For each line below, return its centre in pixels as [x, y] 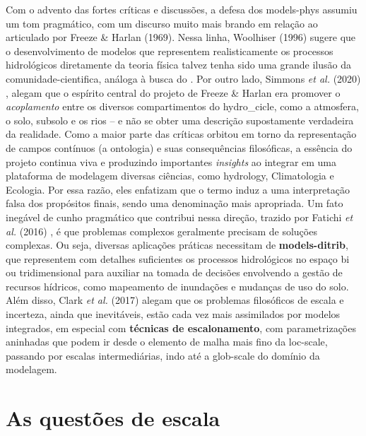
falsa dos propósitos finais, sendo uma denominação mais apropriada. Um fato [175, 203]
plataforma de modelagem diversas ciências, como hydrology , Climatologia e [170, 176]
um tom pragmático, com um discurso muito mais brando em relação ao [162, 23]
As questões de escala [113, 418]
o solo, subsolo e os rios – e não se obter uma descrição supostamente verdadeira [180, 120]
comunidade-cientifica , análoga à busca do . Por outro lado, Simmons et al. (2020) [183, 78]
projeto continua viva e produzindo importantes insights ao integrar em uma [171, 161]
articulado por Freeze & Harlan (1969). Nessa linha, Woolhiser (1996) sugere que [181, 37]
